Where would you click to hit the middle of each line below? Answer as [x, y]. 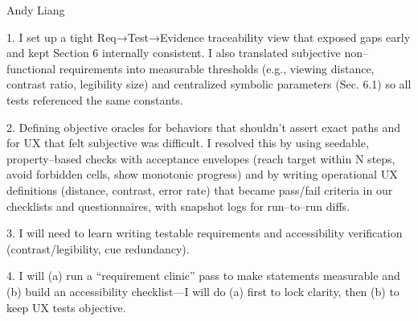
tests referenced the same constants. [95, 99]
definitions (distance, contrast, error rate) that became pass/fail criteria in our [200, 189]
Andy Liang [36, 10]
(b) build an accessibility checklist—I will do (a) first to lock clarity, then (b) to [203, 291]
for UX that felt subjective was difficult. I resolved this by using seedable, [188, 143]
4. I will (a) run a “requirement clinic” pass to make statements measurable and [203, 276]
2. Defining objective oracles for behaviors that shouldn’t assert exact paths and [204, 127]
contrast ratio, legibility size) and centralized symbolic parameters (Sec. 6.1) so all [209, 84]
